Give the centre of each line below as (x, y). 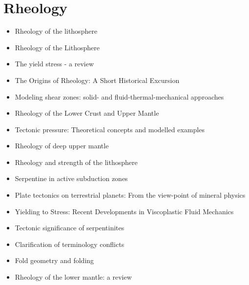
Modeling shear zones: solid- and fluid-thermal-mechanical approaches (119, 96)
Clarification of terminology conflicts (70, 244)
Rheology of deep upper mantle (62, 146)
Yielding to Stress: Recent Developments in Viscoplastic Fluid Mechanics (124, 211)
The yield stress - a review (54, 64)
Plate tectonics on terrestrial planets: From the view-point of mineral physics (130, 195)
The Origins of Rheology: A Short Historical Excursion (97, 80)
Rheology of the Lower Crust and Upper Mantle (87, 113)
